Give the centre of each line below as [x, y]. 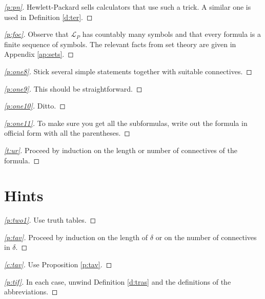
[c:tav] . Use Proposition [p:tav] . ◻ [58, 264]
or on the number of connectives [206, 237]
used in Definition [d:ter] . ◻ [48, 17]
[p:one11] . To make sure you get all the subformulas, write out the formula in [126, 123]
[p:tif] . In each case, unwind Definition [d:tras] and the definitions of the [118, 281]
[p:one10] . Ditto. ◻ [35, 106]
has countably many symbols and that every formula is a [171, 34]
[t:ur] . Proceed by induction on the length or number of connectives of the [121, 150]
